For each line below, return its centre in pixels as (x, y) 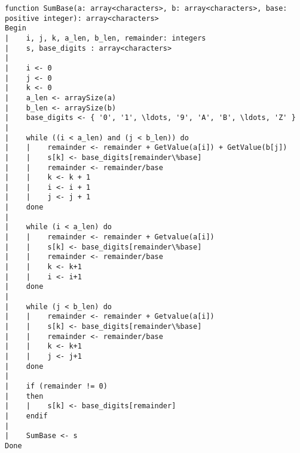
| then (24, 396)
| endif (26, 416)
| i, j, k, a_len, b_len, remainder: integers (105, 38)
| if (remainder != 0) (56, 386)
